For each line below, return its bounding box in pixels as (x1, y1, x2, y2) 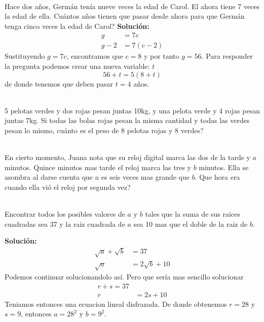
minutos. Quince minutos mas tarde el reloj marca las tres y (5, 162, 192, 172)
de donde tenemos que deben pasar (5, 78, 114, 89)
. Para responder (201, 51, 253, 61)
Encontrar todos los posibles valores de (5, 209, 125, 219)
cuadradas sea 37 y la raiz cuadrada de (5, 218, 125, 229)
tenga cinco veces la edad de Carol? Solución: (5, 20, 149, 31)
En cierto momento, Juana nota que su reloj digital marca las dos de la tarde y (5, 152, 250, 163)
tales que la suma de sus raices (145, 209, 240, 219)
